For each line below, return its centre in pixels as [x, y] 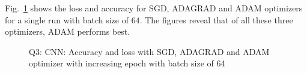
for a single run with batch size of [67, 19]
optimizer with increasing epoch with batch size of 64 [127, 63]
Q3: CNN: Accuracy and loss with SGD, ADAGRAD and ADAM [149, 51]
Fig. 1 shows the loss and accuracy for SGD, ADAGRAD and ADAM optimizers [154, 8]
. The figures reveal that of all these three [216, 19]
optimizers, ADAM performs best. [68, 31]
